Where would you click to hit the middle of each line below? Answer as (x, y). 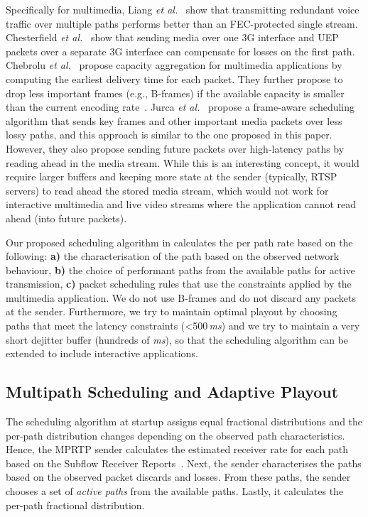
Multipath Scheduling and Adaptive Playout (172, 392)
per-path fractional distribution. (75, 505)
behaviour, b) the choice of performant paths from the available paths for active (180, 270)
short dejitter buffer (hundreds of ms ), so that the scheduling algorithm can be (177, 339)
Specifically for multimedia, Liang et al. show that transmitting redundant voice (183, 9)
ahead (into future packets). (66, 218)
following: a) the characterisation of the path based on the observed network (173, 256)
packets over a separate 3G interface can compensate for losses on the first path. (180, 51)
